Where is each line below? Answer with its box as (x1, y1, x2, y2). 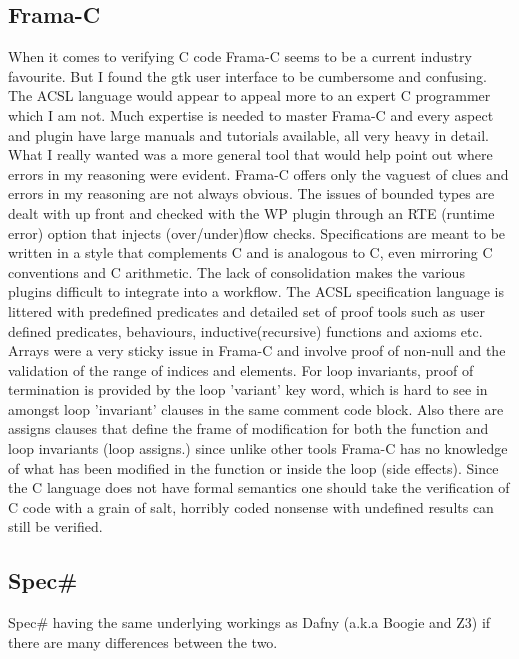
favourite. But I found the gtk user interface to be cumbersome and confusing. (8, 65, 487, 86)
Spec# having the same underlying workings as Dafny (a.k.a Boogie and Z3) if (8, 612, 491, 633)
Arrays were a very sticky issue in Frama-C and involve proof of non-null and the (8, 340, 506, 361)
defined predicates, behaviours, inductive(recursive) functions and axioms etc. (8, 320, 483, 341)
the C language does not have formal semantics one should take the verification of (8, 477, 510, 498)
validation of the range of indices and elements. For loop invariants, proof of (8, 359, 474, 380)
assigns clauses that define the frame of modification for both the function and (8, 418, 489, 439)
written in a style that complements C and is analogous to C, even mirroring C (8, 242, 493, 263)
